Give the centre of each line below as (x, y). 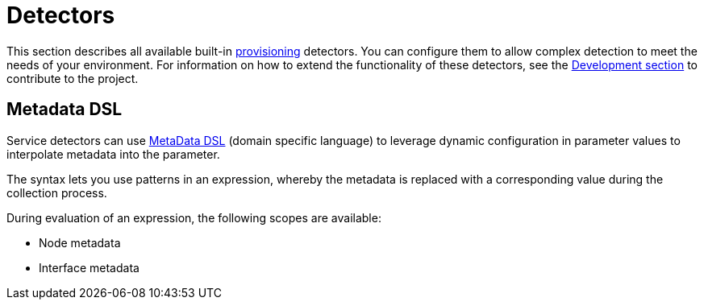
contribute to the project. (73, 78)
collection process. (57, 192)
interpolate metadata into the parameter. (113, 154)
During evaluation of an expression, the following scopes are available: (194, 217)
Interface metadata (89, 267)
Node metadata (80, 242)
